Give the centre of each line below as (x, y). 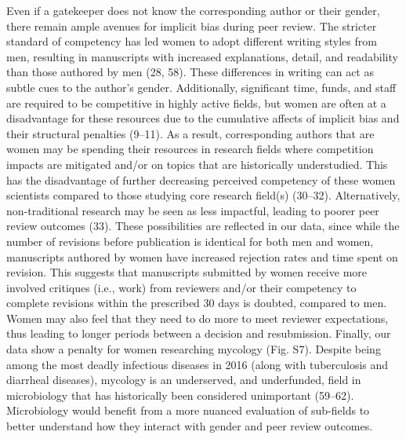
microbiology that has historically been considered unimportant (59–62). (180, 395)
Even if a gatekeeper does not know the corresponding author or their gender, (193, 10)
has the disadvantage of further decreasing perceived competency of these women (201, 179)
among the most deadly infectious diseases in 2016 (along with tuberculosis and (198, 364)
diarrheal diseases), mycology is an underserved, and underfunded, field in (184, 380)
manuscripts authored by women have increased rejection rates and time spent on (202, 256)
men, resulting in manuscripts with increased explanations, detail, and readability (202, 56)
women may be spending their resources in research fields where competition (190, 149)
